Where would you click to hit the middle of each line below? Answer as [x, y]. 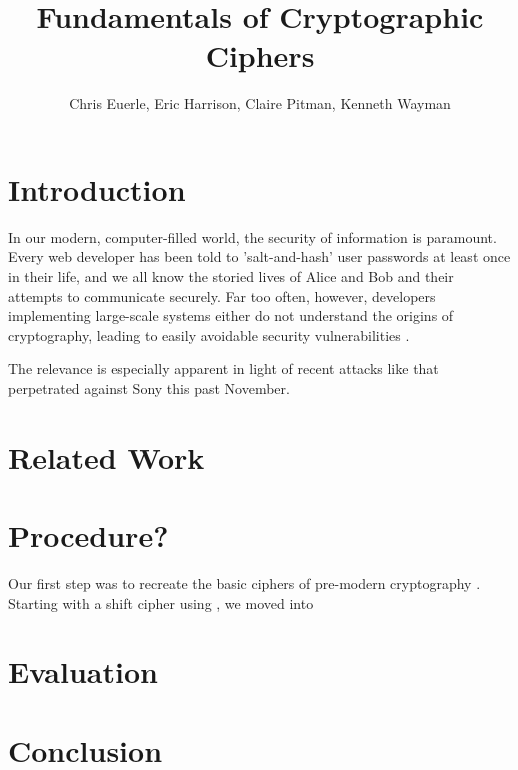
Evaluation [83, 671]
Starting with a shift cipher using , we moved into [161, 602]
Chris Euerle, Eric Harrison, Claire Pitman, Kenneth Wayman [260, 103]
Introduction [97, 188]
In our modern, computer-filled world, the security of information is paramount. [252, 236]
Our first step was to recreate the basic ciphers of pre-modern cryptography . [244, 583]
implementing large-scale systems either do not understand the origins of [231, 315]
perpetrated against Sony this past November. [149, 388]
